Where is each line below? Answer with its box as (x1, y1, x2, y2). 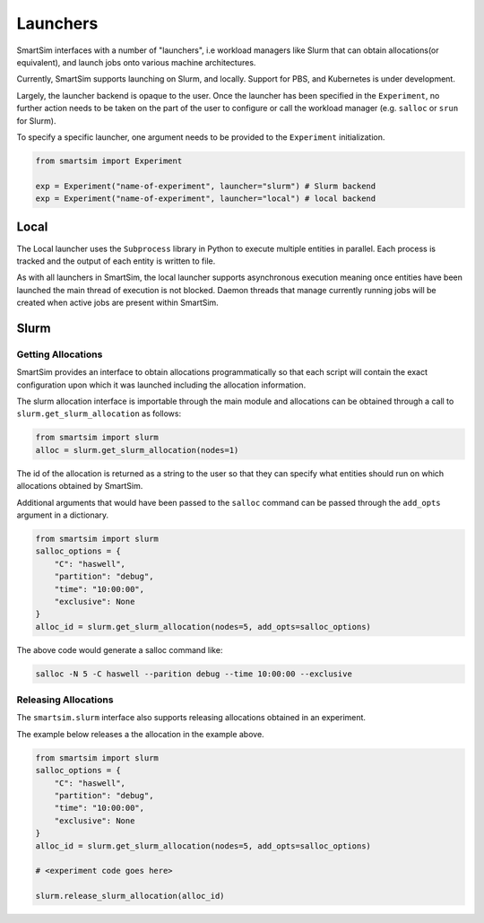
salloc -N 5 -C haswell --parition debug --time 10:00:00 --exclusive (35, 668, 353, 679)
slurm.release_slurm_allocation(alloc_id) (35, 891, 225, 901)
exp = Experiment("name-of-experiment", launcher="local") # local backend (35, 194, 376, 204)
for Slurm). (16, 115, 56, 126)
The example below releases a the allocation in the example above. (16, 728, 264, 739)
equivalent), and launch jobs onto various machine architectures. (16, 57, 256, 67)
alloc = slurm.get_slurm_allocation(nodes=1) (35, 445, 239, 455)
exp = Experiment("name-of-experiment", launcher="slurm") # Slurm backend (35, 180, 376, 191)
